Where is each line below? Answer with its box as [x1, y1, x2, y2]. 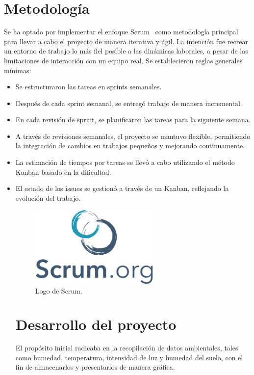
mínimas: [4, 65, 31, 75]
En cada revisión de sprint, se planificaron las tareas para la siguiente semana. [15, 114, 251, 125]
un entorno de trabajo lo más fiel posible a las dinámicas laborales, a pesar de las [4, 46, 248, 56]
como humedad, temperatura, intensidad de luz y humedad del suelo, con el [15, 352, 243, 362]
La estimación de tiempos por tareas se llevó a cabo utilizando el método [15, 157, 235, 167]
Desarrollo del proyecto [15, 314, 177, 334]
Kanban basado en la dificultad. [15, 166, 111, 177]
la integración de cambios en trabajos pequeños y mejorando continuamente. [15, 140, 245, 151]
